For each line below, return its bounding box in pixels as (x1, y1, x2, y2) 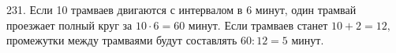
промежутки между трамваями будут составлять (6, 32, 237, 48)
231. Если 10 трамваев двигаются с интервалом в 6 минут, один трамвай (6, 2, 357, 17)
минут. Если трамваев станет (188, 16, 328, 33)
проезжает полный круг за (6, 16, 133, 33)
